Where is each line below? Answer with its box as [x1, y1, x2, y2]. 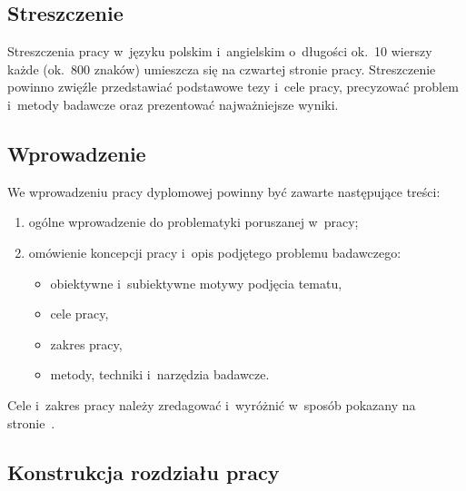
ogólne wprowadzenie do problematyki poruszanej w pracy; [28, 212, 359, 231]
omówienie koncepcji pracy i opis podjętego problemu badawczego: [28, 242, 402, 261]
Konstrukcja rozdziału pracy [7, 457, 280, 486]
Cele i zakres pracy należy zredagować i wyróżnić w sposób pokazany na [7, 395, 416, 414]
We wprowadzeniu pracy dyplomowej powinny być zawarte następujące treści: [7, 182, 441, 201]
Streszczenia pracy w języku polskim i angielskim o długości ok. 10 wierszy [7, 42, 432, 61]
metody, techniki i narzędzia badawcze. [50, 365, 270, 384]
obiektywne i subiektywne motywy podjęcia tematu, [50, 273, 342, 292]
